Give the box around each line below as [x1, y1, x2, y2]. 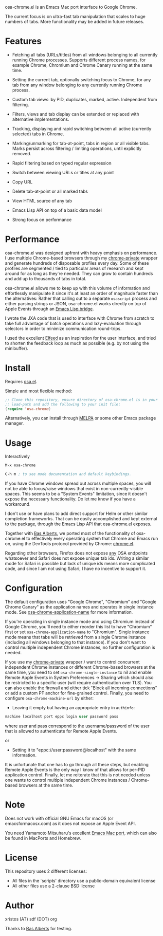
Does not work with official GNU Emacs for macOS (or [5, 815, 113, 821]
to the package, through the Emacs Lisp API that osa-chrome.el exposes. [5, 521, 152, 527]
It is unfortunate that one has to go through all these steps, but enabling [5, 761, 149, 767]
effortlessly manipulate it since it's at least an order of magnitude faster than [5, 290, 158, 296]
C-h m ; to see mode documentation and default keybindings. [5, 472, 132, 477]
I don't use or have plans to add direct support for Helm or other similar [5, 511, 148, 516]
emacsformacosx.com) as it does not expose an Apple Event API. [5, 820, 136, 826]
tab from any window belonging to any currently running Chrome [12, 82, 143, 88]
